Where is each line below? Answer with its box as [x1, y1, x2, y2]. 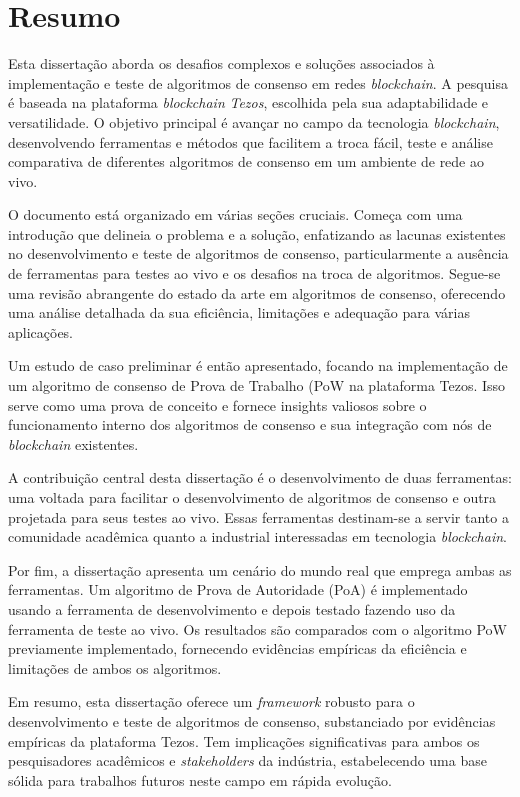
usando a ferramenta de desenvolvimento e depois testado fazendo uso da [8, 598, 456, 619]
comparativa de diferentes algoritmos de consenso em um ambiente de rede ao [8, 151, 484, 172]
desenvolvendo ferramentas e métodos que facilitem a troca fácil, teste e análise [8, 131, 493, 152]
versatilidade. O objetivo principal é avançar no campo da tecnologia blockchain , [8, 111, 500, 132]
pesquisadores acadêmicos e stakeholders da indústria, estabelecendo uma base [8, 750, 487, 771]
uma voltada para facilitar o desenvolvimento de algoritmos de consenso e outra [8, 487, 497, 507]
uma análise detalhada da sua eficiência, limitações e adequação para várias [8, 302, 470, 323]
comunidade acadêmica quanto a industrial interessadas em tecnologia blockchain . [8, 526, 507, 547]
